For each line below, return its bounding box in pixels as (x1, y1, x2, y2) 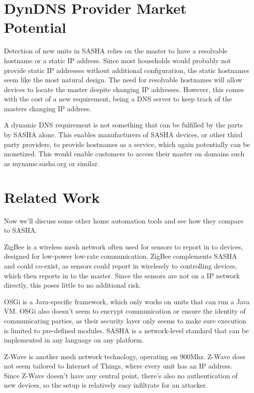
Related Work (4, 187, 100, 207)
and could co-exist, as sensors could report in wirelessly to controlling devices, (4, 260, 237, 270)
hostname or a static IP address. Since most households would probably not (4, 55, 231, 65)
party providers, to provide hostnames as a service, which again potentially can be (4, 139, 250, 149)
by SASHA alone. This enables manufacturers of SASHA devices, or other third (4, 129, 243, 140)
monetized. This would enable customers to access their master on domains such (4, 148, 245, 159)
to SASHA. (4, 225, 38, 235)
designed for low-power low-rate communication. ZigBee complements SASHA (4, 251, 237, 261)
